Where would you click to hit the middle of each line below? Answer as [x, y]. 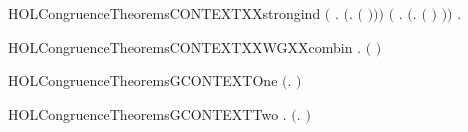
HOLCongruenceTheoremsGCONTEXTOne [143, 80]
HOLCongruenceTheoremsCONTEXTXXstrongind [164, 13]
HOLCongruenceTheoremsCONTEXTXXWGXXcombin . [184, 46]
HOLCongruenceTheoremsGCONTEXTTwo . [147, 113]
